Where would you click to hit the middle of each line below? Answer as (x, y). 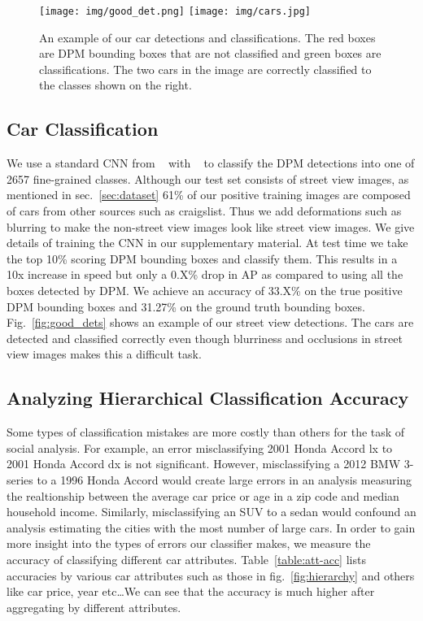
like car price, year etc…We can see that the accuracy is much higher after (191, 591)
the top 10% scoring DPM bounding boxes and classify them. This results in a (202, 258)
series (20, 479)
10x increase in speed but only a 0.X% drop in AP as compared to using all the (205, 274)
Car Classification (83, 129)
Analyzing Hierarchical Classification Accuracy (208, 398)
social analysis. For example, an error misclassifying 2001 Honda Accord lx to (200, 447)
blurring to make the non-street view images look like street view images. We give (211, 226)
